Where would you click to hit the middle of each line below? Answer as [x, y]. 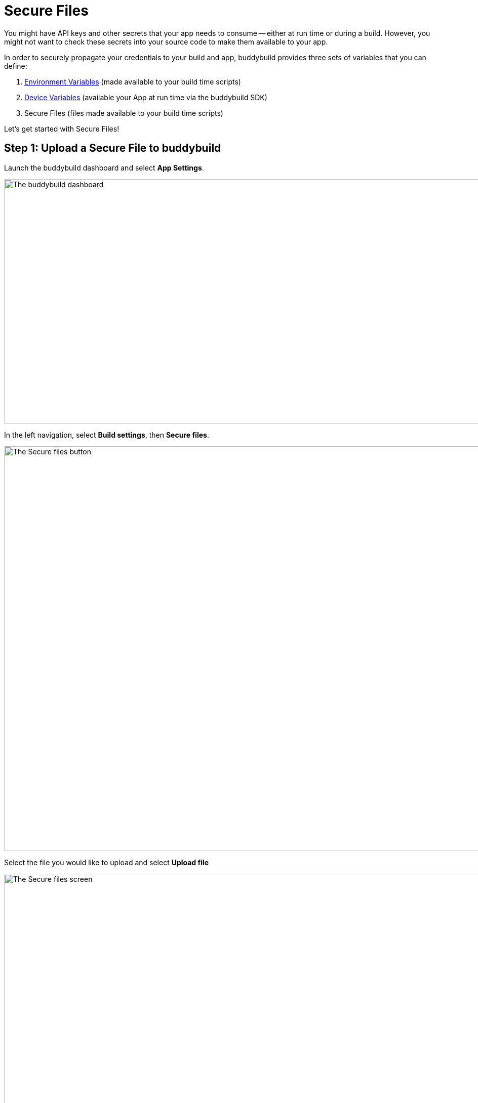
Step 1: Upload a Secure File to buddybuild [113, 148]
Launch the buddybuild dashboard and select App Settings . [104, 167]
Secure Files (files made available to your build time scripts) [124, 113]
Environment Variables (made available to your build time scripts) [133, 81]
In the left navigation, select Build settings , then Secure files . [107, 435]
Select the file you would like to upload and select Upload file [107, 862]
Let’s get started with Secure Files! [62, 129]
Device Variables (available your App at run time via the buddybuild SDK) [146, 97]
